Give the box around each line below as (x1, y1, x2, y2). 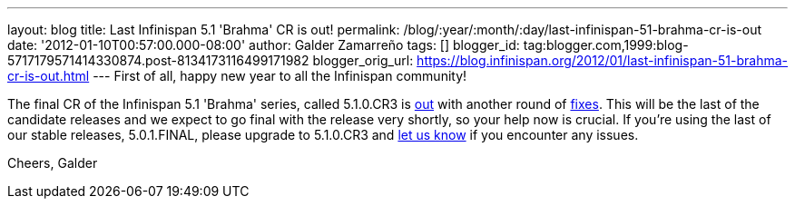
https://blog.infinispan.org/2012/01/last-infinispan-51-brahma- (417, 53, 788, 68)
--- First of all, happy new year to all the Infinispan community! (93, 68, 467, 83)
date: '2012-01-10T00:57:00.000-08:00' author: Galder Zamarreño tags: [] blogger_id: (7, 37, 520, 53)
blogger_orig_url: (312, 53, 414, 68)
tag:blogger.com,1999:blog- (523, 37, 689, 53)
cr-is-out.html (7, 68, 90, 83)
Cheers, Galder (7, 155, 98, 171)
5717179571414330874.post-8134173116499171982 (7, 53, 309, 68)
